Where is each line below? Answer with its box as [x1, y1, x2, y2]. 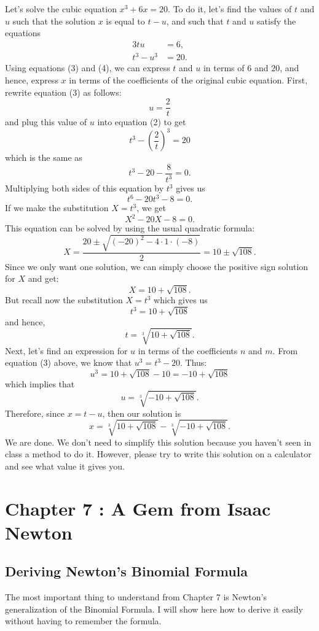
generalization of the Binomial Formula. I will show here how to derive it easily [5, 602, 303, 615]
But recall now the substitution [5, 293, 123, 306]
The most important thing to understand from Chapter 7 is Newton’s [5, 590, 267, 603]
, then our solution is [102, 406, 181, 419]
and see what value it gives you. [5, 459, 125, 472]
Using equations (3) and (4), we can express [5, 61, 170, 74]
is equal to [106, 14, 145, 27]
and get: [28, 272, 59, 285]
